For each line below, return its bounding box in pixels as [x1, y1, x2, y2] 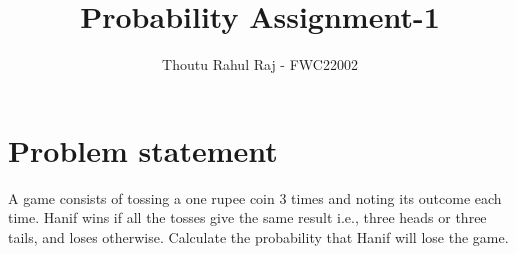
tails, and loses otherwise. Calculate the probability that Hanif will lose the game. [8, 226, 509, 247]
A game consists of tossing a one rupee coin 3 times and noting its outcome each [8, 187, 502, 208]
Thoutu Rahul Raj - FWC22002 [162, 54, 358, 75]
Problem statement [8, 129, 278, 170]
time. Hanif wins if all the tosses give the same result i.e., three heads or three [8, 207, 487, 228]
